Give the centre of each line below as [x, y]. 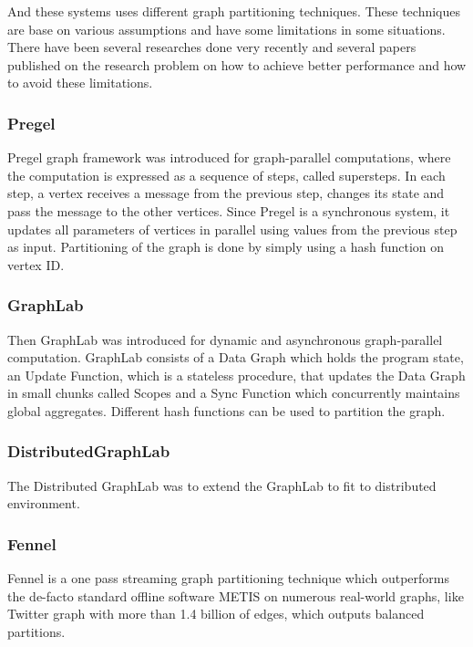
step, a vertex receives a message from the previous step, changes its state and [226, 193]
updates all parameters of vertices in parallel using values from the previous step [232, 229]
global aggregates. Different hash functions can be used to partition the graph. [226, 410]
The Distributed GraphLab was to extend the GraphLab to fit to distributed [222, 485]
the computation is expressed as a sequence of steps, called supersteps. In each [226, 175]
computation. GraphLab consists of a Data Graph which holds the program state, [236, 357]
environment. [44, 503]
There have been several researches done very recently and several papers [212, 47]
